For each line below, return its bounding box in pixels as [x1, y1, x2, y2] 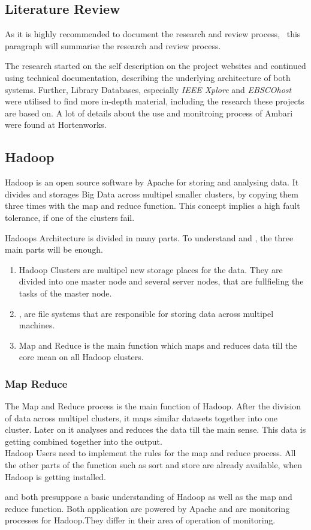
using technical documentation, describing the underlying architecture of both [5, 71, 291, 83]
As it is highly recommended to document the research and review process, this [5, 28, 301, 40]
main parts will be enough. [5, 243, 103, 256]
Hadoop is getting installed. [5, 470, 106, 483]
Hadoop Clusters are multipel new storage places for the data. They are [19, 263, 283, 276]
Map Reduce [5, 376, 68, 391]
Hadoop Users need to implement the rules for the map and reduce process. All [5, 447, 296, 459]
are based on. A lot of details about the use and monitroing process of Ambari [5, 106, 293, 119]
